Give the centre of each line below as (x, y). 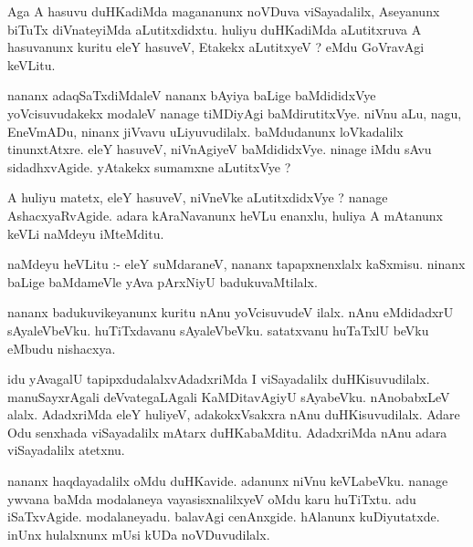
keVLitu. (32, 64)
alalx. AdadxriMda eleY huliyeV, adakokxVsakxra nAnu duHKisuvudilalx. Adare (234, 414)
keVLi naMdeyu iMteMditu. (86, 233)
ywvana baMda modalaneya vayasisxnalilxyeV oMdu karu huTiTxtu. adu (212, 498)
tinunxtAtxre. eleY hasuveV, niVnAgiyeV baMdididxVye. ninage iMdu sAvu (220, 149)
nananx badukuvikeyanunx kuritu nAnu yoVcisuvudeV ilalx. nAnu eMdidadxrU (231, 312)
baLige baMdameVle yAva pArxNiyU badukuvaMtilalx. (163, 281)
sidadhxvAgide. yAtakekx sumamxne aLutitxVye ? (149, 166)
